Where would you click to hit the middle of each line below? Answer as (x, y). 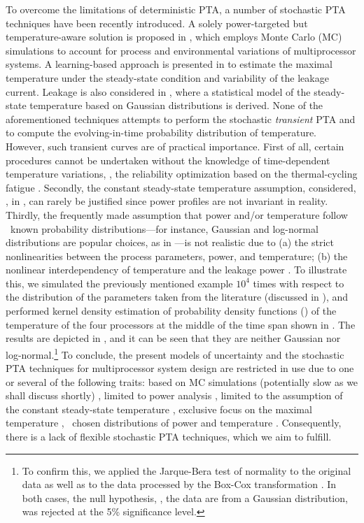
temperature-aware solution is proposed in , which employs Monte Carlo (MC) (174, 37)
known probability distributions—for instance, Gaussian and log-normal (164, 228)
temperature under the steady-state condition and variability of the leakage (167, 77)
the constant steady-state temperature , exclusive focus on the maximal (159, 409)
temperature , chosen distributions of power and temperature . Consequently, (174, 423)
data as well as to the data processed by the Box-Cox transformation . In (179, 484)
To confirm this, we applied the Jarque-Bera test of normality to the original (187, 470)
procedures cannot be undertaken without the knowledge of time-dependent (168, 160)
